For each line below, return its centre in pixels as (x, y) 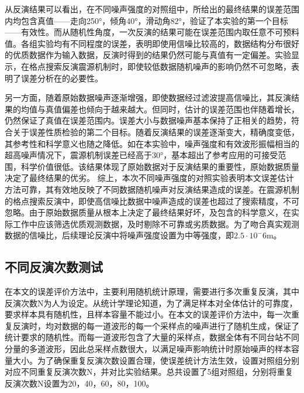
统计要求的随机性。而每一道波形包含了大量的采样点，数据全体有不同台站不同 (152, 337)
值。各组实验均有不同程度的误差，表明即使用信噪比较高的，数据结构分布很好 (152, 43)
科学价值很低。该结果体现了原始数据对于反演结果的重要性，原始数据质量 (160, 166)
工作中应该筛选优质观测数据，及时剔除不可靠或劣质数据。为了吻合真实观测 (156, 223)
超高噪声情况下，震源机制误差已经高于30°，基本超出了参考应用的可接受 (141, 155)
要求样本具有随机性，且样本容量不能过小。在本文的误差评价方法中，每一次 (148, 314)
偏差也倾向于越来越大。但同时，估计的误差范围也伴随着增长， (180, 109)
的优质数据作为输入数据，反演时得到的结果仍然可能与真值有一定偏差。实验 (148, 55)
